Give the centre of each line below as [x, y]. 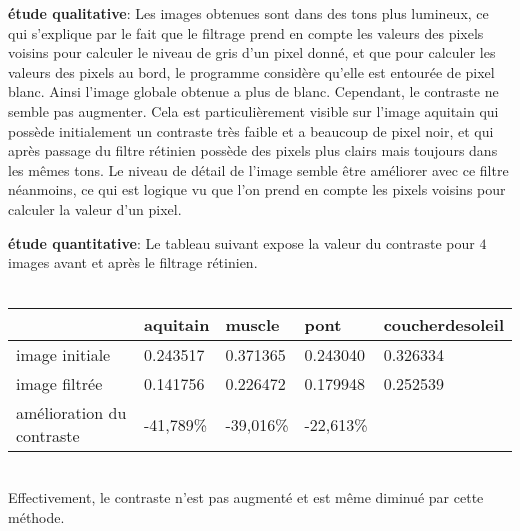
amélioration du [71, 413]
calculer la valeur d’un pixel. [95, 208]
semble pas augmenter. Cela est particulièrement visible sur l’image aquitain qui [253, 110]
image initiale [63, 355]
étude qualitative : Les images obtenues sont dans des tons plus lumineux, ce [248, 13]
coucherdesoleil [443, 325]
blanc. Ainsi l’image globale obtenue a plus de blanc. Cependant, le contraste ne [253, 91]
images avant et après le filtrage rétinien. [133, 262]
